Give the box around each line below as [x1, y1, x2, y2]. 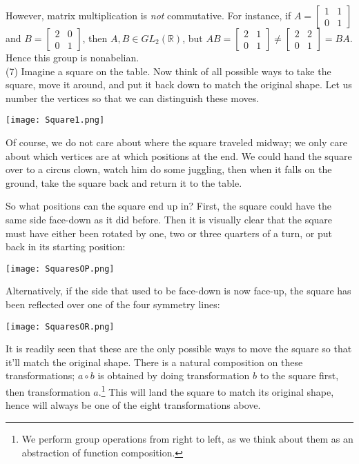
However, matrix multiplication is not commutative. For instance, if [6, 8, 291, 22]
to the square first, [260, 368, 339, 383]
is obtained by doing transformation [97, 368, 250, 383]
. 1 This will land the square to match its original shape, [98, 383, 334, 399]
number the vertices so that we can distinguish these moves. [6, 90, 260, 105]
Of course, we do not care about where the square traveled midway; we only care [6, 135, 347, 150]
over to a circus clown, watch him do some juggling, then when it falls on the [6, 162, 332, 176]
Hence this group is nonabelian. [6, 50, 139, 64]
